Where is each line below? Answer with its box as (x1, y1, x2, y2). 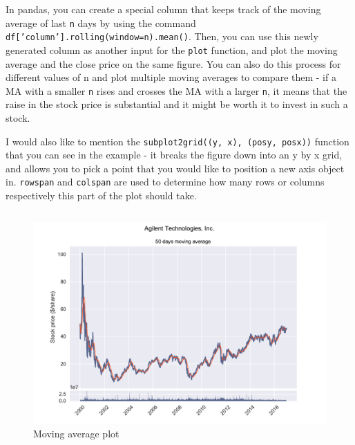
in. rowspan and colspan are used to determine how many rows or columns (6, 174, 325, 189)
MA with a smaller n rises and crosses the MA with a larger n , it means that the (6, 83, 347, 98)
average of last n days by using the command (6, 15, 196, 30)
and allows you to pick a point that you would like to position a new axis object (6, 161, 345, 175)
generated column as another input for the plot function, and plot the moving (6, 42, 338, 57)
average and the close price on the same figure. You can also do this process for (6, 56, 341, 71)
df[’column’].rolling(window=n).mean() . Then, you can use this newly (6, 29, 318, 44)
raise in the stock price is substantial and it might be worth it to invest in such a (6, 97, 348, 111)
